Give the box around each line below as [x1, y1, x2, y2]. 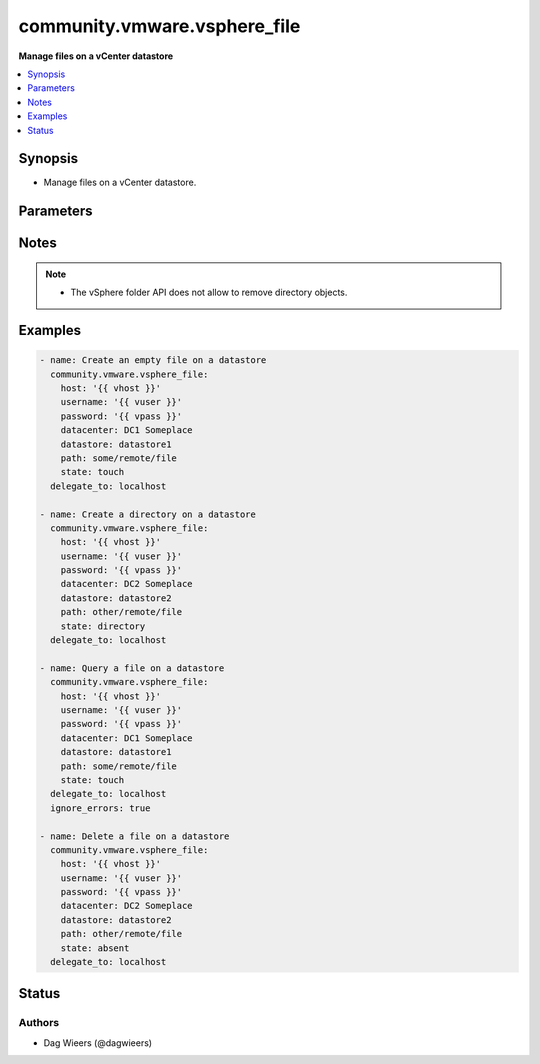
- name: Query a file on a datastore [39, 662, 225, 674]
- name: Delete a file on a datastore [39, 830, 230, 842]
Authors [18, 1016, 60, 1030]
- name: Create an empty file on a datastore [39, 355, 267, 366]
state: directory [60, 620, 146, 632]
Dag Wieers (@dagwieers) [43, 1036, 153, 1049]
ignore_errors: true [50, 802, 151, 814]
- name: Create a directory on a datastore [39, 508, 257, 520]
